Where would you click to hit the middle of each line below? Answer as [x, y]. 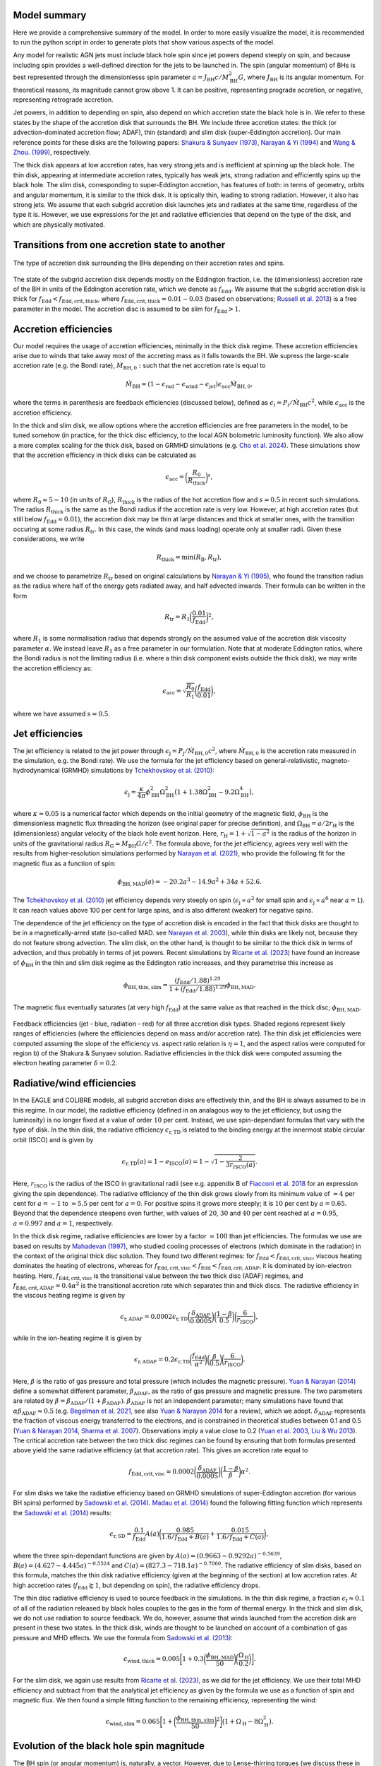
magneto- [336, 760]
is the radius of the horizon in [314, 833]
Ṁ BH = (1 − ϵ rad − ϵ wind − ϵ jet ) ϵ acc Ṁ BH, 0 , [189, 385]
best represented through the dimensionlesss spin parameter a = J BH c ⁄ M [121, 78]
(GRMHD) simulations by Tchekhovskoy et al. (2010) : [138, 771]
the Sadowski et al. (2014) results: [62, 1512]
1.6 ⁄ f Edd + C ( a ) [240, 1538]
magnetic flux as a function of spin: [64, 863]
